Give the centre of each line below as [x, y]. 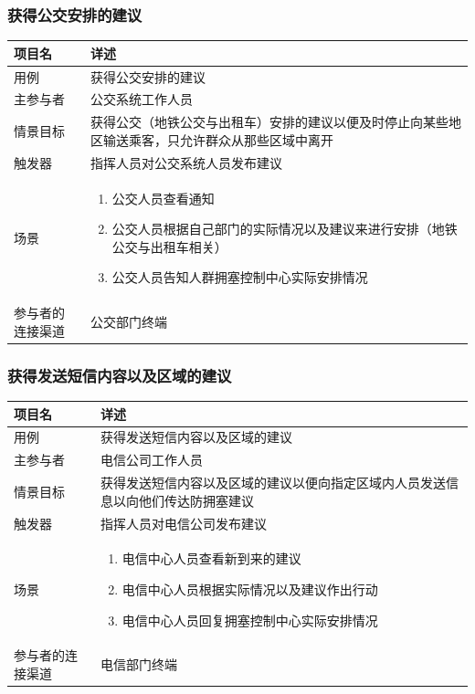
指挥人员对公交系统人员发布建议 [186, 162]
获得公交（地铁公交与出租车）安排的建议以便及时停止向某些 [269, 122]
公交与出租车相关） [169, 246]
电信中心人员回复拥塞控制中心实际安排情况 [250, 620]
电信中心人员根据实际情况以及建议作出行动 [250, 589]
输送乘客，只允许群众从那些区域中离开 [218, 139]
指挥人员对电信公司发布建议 [183, 523]
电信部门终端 [138, 664]
